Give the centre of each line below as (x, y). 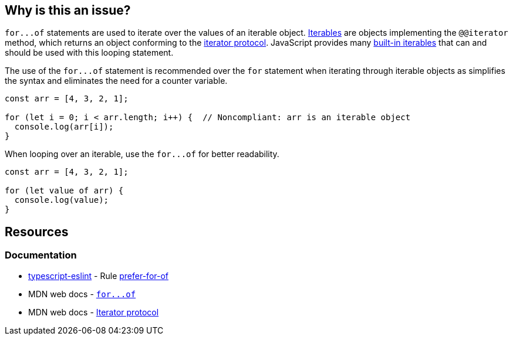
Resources (37, 232)
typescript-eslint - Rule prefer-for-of (99, 276)
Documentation (41, 255)
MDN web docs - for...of (82, 294)
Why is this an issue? (68, 10)
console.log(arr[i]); (64, 127)
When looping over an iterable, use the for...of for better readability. (142, 154)
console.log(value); (62, 200)
